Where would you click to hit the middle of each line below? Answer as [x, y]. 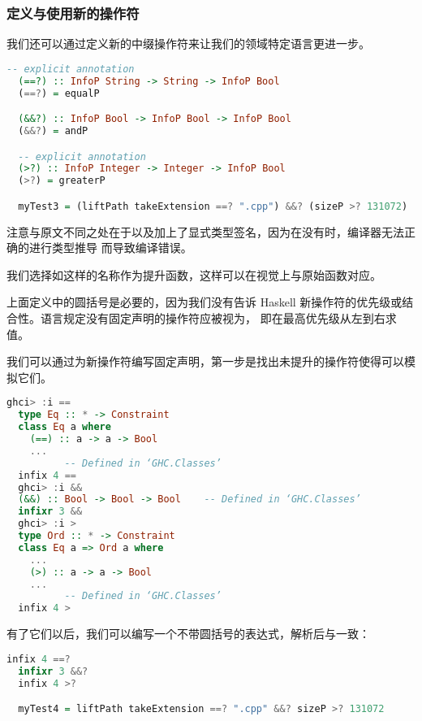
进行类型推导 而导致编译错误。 [110, 248]
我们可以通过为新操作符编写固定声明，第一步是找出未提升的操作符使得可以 [205, 361]
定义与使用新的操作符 [73, 13]
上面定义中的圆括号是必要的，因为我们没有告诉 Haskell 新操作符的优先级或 [205, 302]
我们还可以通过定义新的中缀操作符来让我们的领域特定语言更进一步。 [188, 43]
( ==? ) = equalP [59, 93]
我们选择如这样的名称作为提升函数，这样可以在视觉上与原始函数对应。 [194, 274]
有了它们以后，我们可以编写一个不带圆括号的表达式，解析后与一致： [188, 634]
